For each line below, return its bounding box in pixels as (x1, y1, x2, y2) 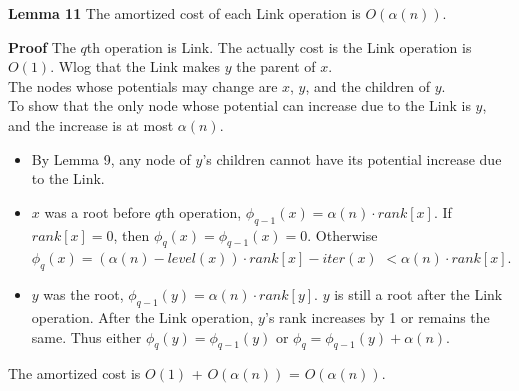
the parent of (236, 56, 316, 77)
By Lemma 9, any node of (31, 148, 191, 169)
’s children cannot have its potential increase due (202, 148, 502, 169)
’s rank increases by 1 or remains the (264, 306, 490, 327)
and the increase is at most (8, 114, 174, 135)
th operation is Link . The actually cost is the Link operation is (86, 36, 472, 57)
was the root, (43, 284, 124, 305)
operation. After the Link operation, (31, 306, 254, 327)
